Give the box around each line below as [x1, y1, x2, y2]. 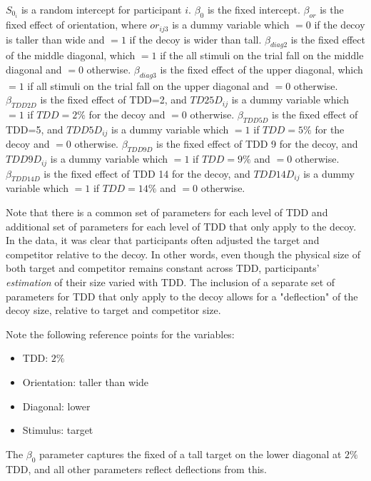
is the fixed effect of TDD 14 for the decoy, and [44, 166, 250, 181]
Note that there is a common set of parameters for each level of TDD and [6, 205, 328, 220]
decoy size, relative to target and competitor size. [6, 303, 221, 318]
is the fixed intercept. [207, 2, 300, 16]
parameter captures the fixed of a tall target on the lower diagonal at [39, 446, 342, 461]
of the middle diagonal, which [6, 48, 136, 63]
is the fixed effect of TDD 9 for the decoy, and [156, 136, 358, 151]
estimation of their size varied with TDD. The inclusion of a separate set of [6, 274, 335, 289]
